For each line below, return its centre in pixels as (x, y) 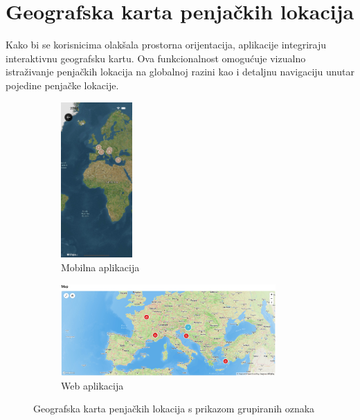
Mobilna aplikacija (100, 267)
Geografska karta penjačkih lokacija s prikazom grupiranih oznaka (174, 409)
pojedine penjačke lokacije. (62, 85)
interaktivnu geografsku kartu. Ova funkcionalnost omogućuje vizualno (156, 58)
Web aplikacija (92, 385)
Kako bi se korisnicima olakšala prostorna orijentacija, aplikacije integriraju (166, 45)
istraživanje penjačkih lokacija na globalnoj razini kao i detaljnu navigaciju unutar (180, 72)
